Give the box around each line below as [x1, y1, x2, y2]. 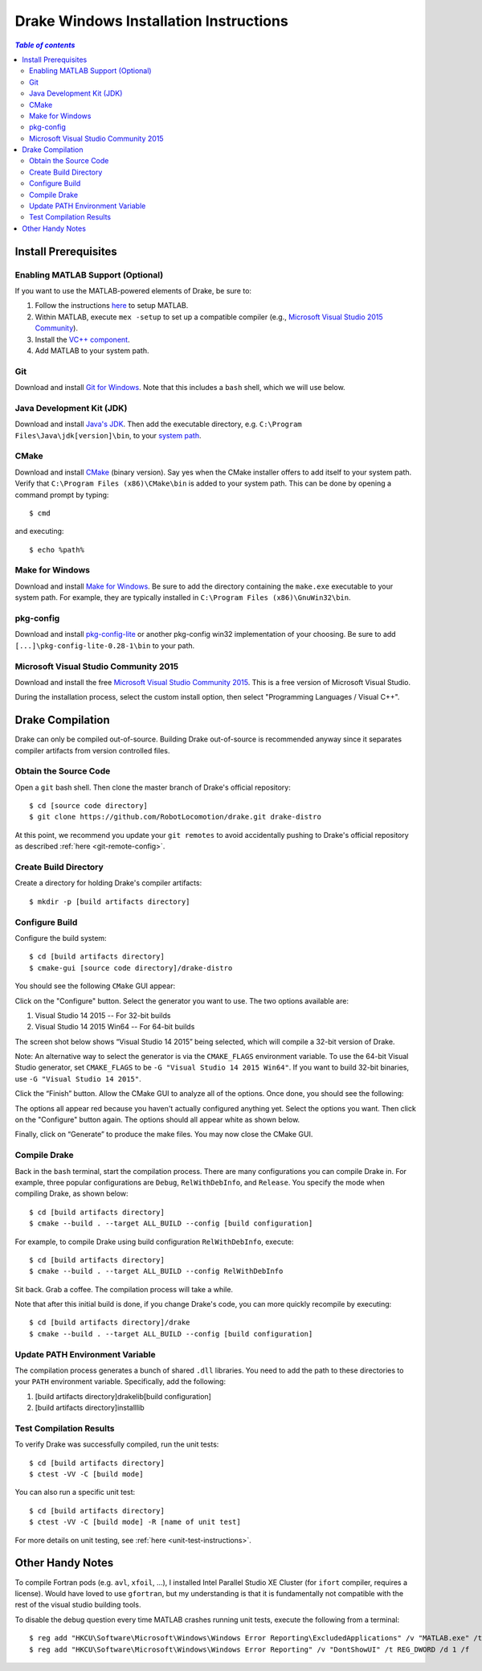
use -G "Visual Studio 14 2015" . [14, 1074, 141, 1083]
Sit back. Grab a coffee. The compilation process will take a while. [14, 1284, 233, 1294]
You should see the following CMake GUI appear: [14, 981, 176, 991]
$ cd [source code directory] [29, 801, 149, 811]
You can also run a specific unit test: [14, 1488, 136, 1497]
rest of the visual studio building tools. [14, 1600, 141, 1610]
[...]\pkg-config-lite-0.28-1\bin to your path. [14, 640, 195, 651]
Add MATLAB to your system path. [35, 346, 149, 355]
